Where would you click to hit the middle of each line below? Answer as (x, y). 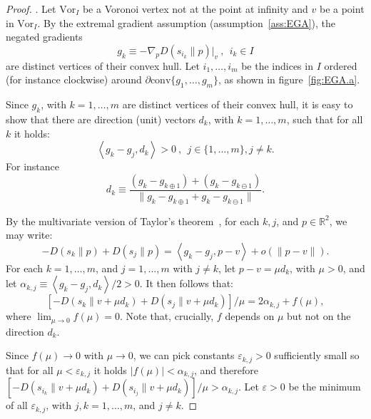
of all (17, 405)
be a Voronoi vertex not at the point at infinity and (195, 9)
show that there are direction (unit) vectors (101, 119)
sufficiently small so (317, 355)
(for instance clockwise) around (74, 79)
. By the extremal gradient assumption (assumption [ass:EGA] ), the (186, 22)
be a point (342, 9)
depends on (250, 316)
